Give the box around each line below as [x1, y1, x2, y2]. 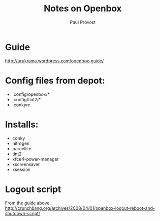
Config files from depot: [5, 75, 105, 86]
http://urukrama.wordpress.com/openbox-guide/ [5, 57, 104, 64]
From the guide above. [5, 200, 51, 206]
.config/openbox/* [12, 91, 50, 97]
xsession [12, 166, 31, 172]
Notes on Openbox [43, 3, 122, 14]
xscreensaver [12, 161, 40, 167]
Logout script [5, 184, 62, 194]
